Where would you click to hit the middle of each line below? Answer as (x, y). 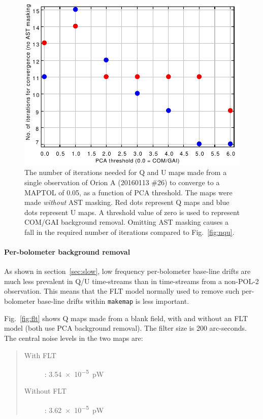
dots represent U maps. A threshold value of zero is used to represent (132, 212)
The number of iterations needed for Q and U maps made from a (126, 172)
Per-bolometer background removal (67, 252)
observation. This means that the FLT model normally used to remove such (122, 291)
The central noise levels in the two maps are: (74, 338)
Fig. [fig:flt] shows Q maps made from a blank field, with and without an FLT (126, 318)
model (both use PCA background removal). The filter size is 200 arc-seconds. (125, 328)
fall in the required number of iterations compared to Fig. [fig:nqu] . (129, 232)
